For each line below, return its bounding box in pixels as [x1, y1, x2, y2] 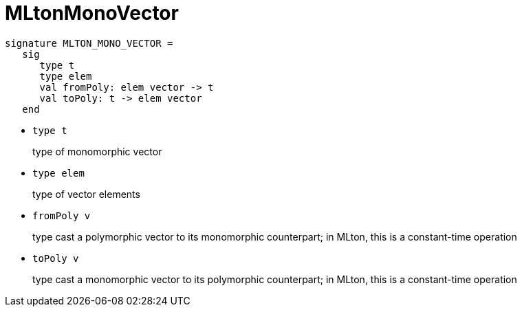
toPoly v [32, 252, 79, 264]
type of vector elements [32, 188, 140, 200]
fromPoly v [32, 210, 91, 221]
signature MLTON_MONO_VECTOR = [5, 37, 173, 49]
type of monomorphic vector [32, 145, 162, 157]
